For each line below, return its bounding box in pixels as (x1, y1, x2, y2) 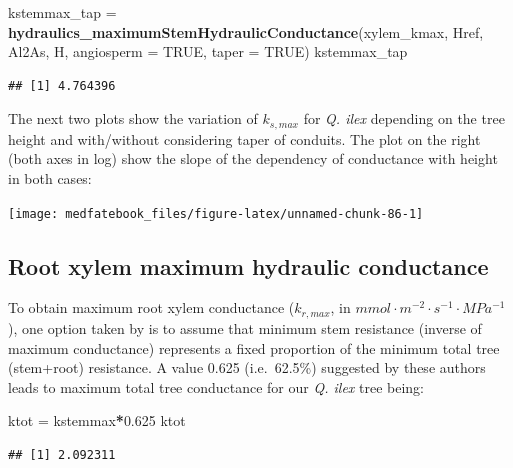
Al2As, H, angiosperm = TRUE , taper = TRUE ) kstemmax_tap (8, 41, 408, 62)
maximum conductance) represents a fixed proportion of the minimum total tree (8, 337, 500, 358)
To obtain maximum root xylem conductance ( (8, 297, 295, 318)
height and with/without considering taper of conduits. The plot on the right (8, 128, 481, 149)
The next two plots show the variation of (8, 108, 258, 129)
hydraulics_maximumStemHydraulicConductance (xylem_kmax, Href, (8, 21, 484, 42)
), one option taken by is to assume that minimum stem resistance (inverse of (8, 317, 482, 338)
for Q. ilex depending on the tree (303, 108, 505, 129)
